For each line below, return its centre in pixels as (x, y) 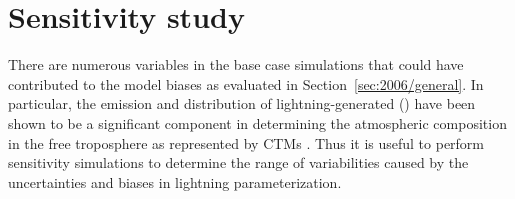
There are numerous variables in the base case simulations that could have (236, 64)
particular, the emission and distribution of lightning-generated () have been (242, 103)
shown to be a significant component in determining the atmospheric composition (257, 122)
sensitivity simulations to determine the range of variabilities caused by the (238, 162)
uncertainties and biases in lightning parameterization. (175, 181)
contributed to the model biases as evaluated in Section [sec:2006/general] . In (246, 83)
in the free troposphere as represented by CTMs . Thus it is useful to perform (246, 142)
